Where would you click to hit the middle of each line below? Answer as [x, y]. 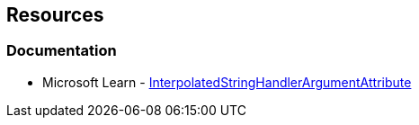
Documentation [62, 51]
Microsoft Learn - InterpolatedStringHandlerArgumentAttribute [227, 82]
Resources [55, 15]
